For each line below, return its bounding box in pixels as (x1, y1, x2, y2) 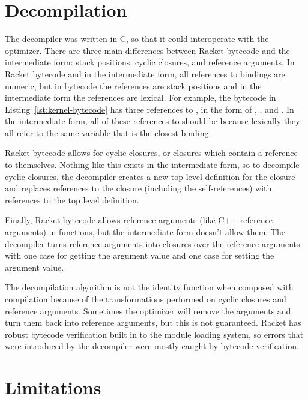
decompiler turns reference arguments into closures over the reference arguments (5, 237, 300, 250)
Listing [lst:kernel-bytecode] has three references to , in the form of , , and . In (5, 103, 294, 115)
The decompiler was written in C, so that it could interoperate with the (5, 32, 269, 45)
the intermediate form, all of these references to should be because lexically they (5, 115, 300, 127)
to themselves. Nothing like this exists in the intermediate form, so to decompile (5, 158, 300, 171)
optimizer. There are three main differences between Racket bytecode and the (5, 44, 290, 56)
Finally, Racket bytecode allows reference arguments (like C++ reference (5, 214, 273, 226)
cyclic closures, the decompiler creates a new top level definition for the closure (5, 170, 295, 182)
